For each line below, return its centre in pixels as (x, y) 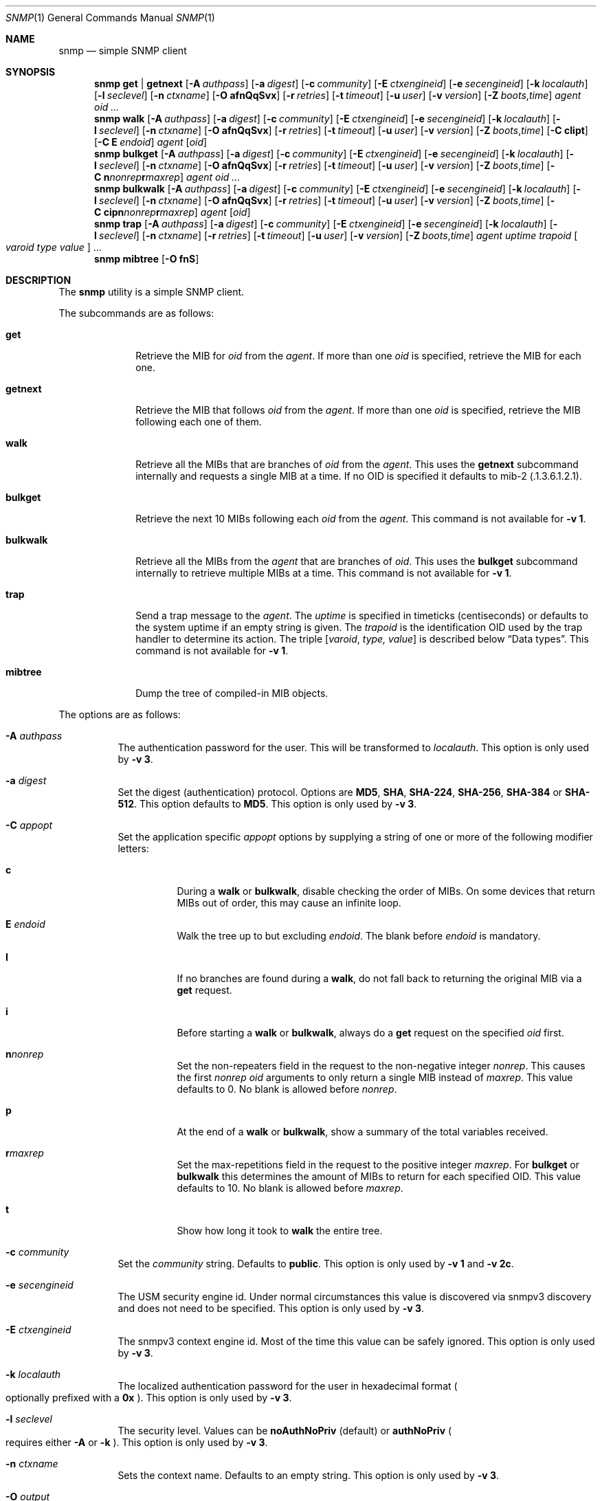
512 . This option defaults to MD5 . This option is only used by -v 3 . (267, 804)
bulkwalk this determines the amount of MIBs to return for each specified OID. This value (379, 1176)
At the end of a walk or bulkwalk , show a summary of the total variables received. (363, 1132)
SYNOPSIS (31, 72)
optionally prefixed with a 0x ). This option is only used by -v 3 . (149, 1398)
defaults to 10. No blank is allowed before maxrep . (290, 1188)
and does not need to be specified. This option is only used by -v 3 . (271, 1308)
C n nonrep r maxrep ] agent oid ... (167, 177)
